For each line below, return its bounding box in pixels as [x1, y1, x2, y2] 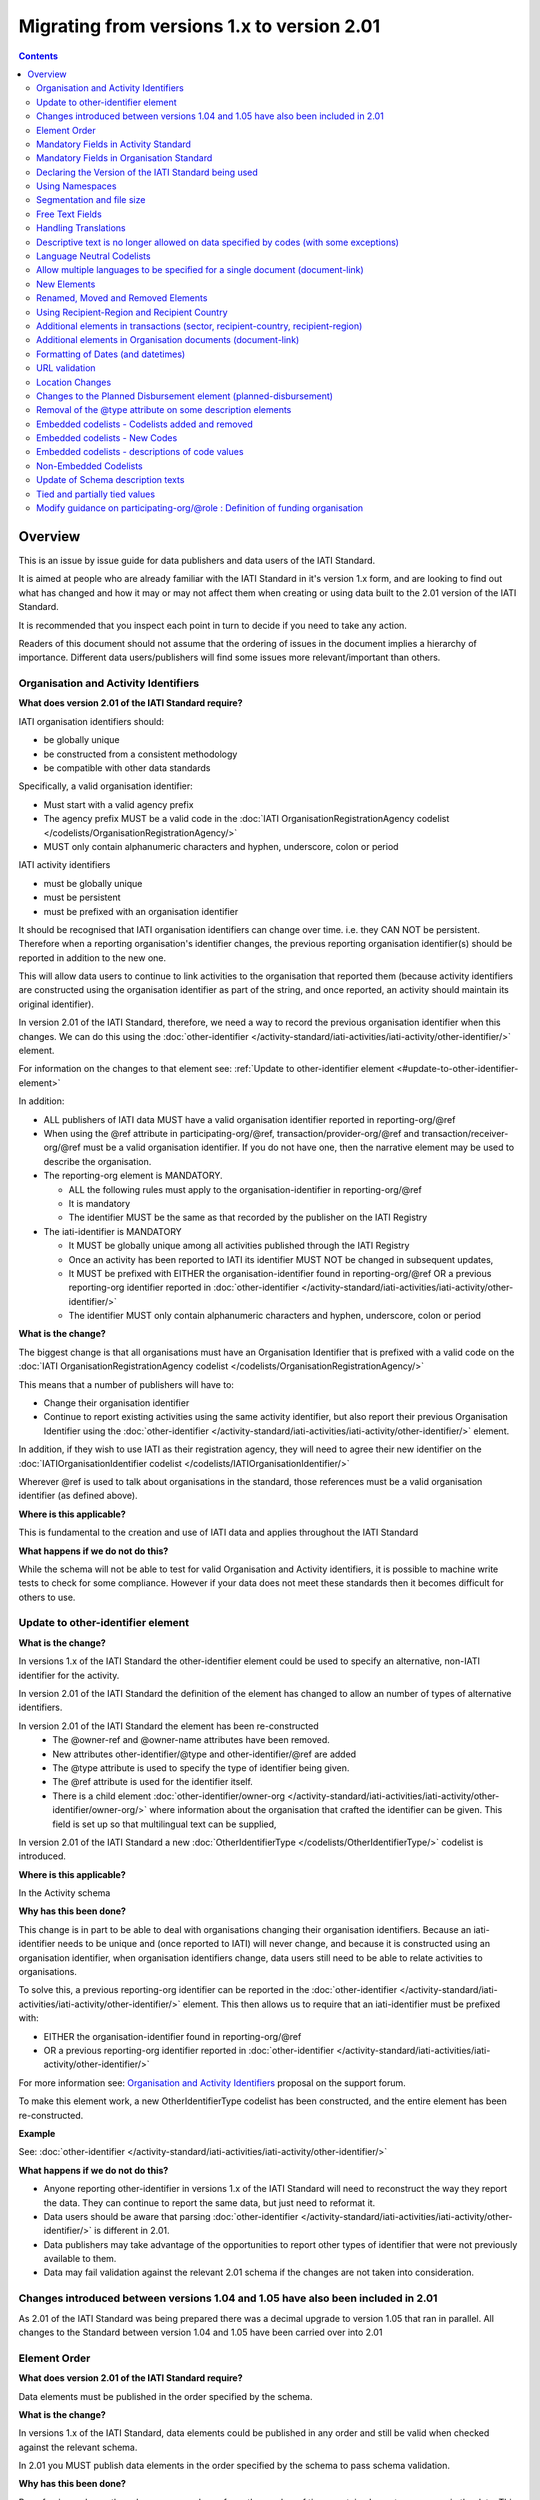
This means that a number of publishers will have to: [18, 1378, 235, 1390]
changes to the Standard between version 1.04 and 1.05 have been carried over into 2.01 [18, 2326, 383, 2338]
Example [18, 2127, 56, 2139]
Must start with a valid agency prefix [43, 798, 194, 810]
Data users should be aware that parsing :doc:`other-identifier [43, 2210, 299, 2222]
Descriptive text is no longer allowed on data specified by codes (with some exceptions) [36, 236, 400, 248]
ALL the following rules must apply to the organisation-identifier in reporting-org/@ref [68, 1183, 422, 1195]
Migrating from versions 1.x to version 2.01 [18, 15, 381, 37]
